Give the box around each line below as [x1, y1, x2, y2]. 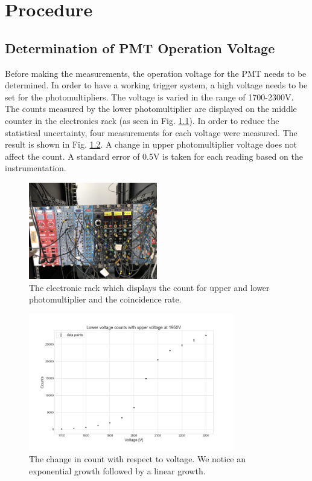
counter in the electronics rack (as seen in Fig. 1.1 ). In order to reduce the [5, 114, 279, 126]
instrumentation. [5, 162, 66, 174]
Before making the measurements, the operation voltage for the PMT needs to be [5, 67, 307, 79]
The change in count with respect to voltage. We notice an [29, 453, 246, 465]
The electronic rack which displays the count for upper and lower [29, 281, 270, 293]
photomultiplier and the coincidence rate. [29, 293, 182, 306]
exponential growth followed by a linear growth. [29, 465, 206, 477]
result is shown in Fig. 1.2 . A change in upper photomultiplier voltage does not [5, 138, 298, 151]
